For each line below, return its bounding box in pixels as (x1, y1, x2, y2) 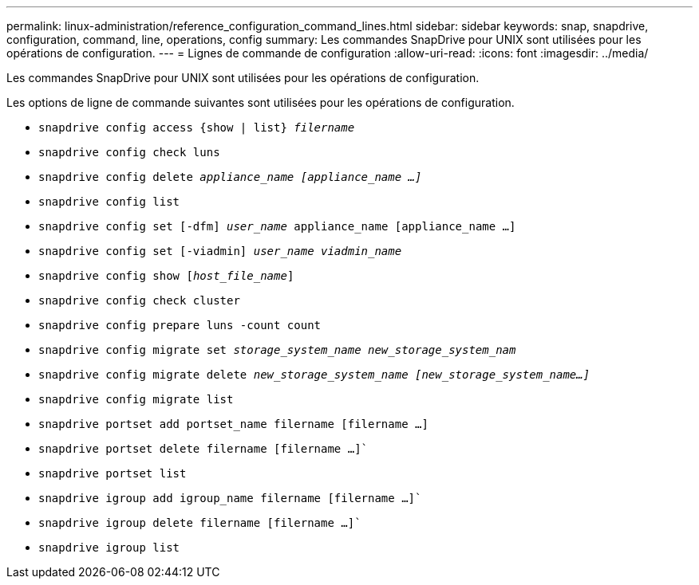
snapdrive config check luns (38, 146, 220, 159)
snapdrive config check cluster (38, 294, 240, 307)
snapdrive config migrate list (38, 393, 234, 406)
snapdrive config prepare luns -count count (38, 319, 322, 332)
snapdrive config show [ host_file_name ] (38, 269, 294, 282)
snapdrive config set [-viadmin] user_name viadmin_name (38, 245, 402, 257)
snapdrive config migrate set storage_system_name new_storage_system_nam (38, 344, 516, 356)
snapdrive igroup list (38, 541, 180, 554)
